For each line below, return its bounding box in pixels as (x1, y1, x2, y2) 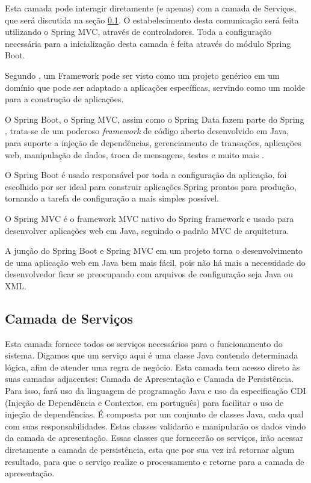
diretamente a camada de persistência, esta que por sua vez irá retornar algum (5, 443, 295, 456)
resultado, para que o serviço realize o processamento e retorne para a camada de (5, 455, 304, 467)
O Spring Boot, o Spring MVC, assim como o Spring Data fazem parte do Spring (5, 112, 304, 125)
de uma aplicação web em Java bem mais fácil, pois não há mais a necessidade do (5, 256, 306, 268)
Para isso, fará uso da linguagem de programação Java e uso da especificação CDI (5, 384, 306, 397)
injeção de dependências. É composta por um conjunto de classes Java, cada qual (5, 408, 304, 420)
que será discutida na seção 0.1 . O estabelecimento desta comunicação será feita (5, 13, 299, 26)
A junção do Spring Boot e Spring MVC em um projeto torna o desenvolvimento (5, 244, 303, 257)
